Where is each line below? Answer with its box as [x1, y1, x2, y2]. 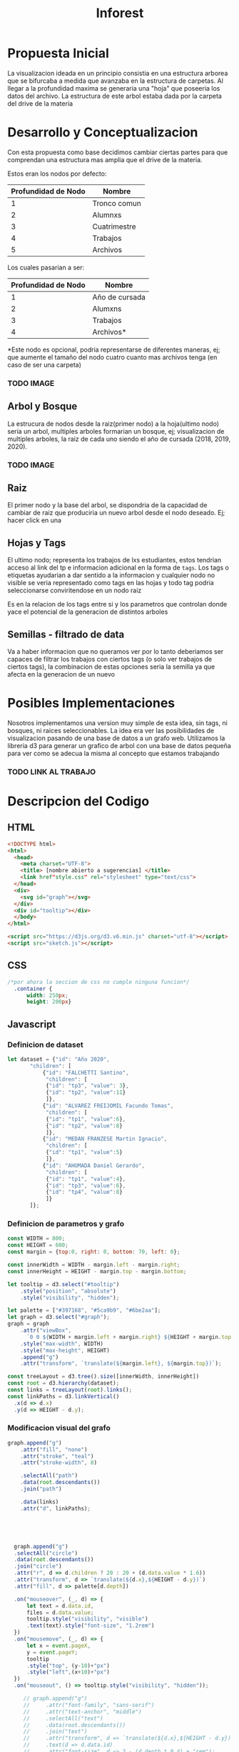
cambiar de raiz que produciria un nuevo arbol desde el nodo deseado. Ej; [7, 509, 225, 517]
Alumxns [92, 304, 122, 314]
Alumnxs [92, 209, 122, 219]
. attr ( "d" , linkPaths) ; [20, 1505, 91, 1512]
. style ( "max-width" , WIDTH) [20, 1340, 103, 1348]
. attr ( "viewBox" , [20, 1327, 72, 1334]
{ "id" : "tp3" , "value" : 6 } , [45, 1182, 126, 1189]
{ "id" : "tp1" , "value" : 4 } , [45, 1175, 126, 1183]
